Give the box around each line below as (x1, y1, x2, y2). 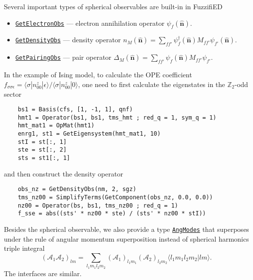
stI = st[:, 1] (18, 138, 67, 145)
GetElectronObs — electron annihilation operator (15, 17, 164, 28)
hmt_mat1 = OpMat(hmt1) (18, 122, 95, 129)
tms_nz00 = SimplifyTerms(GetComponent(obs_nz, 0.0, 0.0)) (18, 194, 213, 201)
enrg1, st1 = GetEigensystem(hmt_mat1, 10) (18, 130, 161, 138)
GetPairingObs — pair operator (15, 52, 111, 62)
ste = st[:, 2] (18, 146, 67, 154)
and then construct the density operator (4, 168, 123, 178)
